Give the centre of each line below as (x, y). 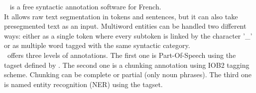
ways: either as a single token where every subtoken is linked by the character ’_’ (128, 35)
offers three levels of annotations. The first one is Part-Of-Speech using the (122, 55)
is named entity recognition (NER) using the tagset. (83, 84)
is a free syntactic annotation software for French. (85, 6)
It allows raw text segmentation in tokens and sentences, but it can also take (121, 16)
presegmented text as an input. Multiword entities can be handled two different (125, 26)
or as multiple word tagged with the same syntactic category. (97, 45)
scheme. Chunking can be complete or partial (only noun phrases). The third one (128, 74)
